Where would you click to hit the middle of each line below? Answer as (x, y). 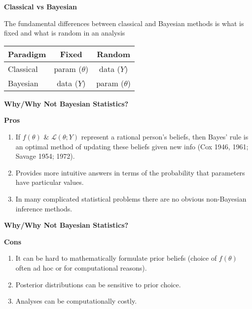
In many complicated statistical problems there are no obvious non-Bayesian (131, 198)
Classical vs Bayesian (40, 6)
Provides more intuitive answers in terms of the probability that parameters (130, 172)
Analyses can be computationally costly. (76, 301)
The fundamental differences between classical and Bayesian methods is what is (124, 23)
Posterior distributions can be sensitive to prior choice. (98, 284)
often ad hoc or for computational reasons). (81, 267)
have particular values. (50, 182)
